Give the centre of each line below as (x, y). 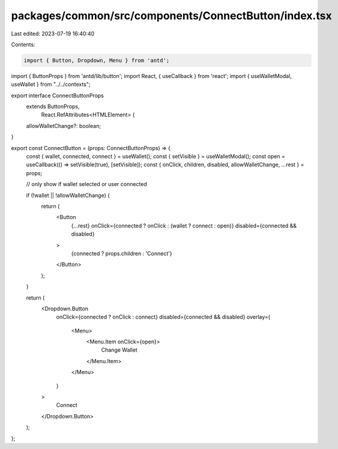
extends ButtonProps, (53, 107)
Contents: (23, 44)
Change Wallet (119, 350)
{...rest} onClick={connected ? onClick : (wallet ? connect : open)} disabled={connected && (184, 226)
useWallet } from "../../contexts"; (51, 85)
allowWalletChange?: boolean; (64, 125)
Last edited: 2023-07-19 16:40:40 (53, 34)
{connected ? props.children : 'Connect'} (122, 253)
